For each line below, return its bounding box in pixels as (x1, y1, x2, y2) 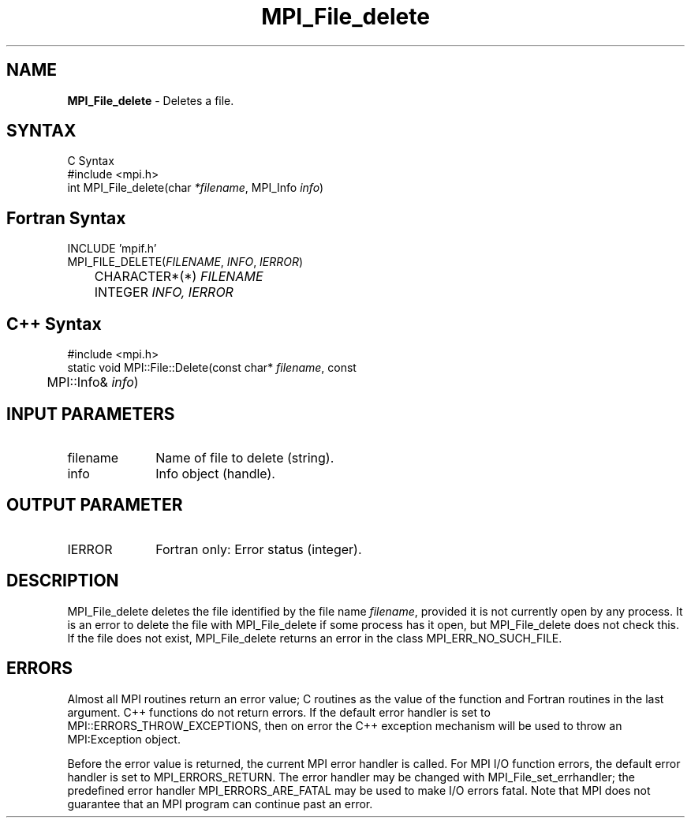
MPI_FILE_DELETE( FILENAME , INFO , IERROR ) (67, 255, 304, 269)
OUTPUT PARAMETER (6, 495, 183, 515)
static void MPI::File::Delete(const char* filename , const (67, 361, 357, 375)
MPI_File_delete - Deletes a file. (67, 93, 234, 107)
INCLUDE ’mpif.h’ (67, 242, 157, 256)
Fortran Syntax (6, 208, 126, 228)
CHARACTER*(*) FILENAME (94, 268, 263, 285)
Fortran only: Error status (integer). (155, 541, 362, 557)
